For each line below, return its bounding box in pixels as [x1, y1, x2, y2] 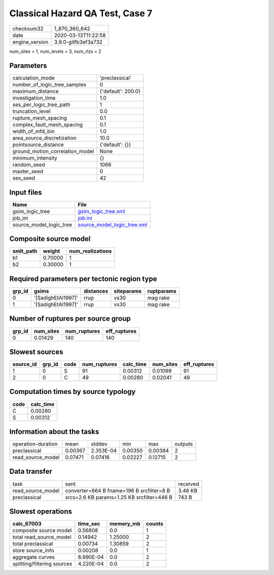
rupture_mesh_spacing [12, 114, 67, 122]
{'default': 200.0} [99, 88, 141, 95]
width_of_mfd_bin [12, 128, 55, 135]
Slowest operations [9, 507, 72, 516]
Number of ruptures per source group [9, 314, 131, 323]
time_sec [78, 520, 100, 527]
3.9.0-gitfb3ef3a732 [54, 38, 102, 45]
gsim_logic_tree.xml [78, 207, 125, 215]
